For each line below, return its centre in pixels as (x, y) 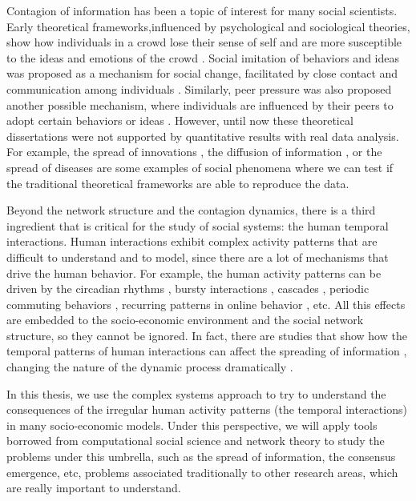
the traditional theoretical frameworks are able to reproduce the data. (178, 183)
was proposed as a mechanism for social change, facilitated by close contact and (202, 73)
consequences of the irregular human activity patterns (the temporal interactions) (207, 409)
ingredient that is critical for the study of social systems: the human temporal (198, 225)
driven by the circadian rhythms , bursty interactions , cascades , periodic (188, 289)
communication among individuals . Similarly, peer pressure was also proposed (199, 88)
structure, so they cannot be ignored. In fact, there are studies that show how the (207, 335)
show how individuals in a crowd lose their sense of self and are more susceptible (204, 42)
